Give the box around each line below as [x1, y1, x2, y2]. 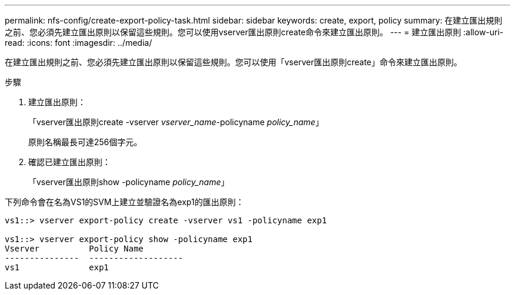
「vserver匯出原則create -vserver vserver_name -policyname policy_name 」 [28, 117, 324, 127]
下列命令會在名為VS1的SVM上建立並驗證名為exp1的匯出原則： [5, 197, 244, 207]
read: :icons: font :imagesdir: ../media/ [5, 38, 152, 48]
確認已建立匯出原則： [28, 157, 111, 167]
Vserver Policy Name [5, 244, 144, 253]
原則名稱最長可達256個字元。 [28, 137, 142, 147]
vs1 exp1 [5, 263, 109, 272]
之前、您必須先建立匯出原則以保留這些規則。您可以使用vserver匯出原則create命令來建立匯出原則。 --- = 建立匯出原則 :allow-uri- [5, 27, 504, 37]
